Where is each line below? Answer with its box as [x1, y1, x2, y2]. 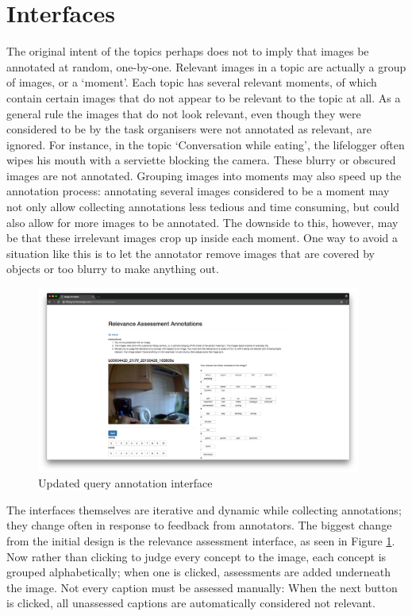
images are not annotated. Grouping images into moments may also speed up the [6, 167, 402, 183]
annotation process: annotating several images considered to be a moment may [6, 183, 390, 199]
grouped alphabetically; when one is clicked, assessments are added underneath [6, 564, 391, 580]
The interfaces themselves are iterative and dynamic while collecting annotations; [6, 501, 402, 518]
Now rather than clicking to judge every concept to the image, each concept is [6, 548, 387, 564]
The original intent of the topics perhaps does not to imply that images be [6, 43, 369, 60]
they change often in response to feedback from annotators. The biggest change [6, 517, 392, 533]
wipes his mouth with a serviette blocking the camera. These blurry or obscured [6, 152, 396, 168]
